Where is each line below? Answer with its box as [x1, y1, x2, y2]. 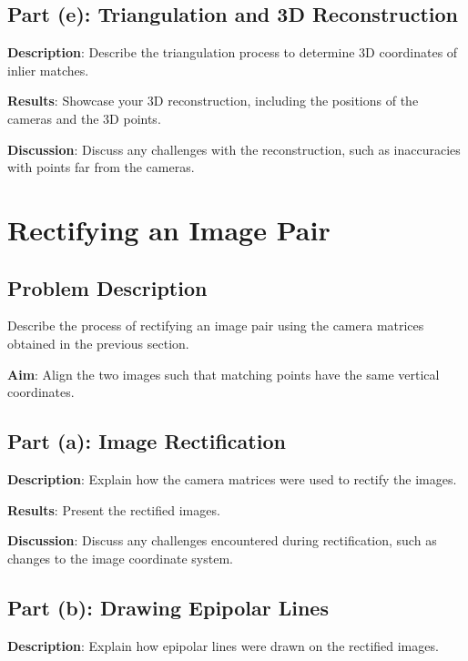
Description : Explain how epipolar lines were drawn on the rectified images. [7, 636, 439, 655]
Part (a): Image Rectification [7, 427, 286, 455]
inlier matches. [7, 60, 89, 79]
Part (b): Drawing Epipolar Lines [7, 593, 329, 621]
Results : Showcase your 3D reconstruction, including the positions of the [7, 91, 419, 110]
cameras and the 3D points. [7, 108, 161, 127]
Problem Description [7, 273, 208, 301]
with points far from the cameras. [7, 158, 195, 177]
